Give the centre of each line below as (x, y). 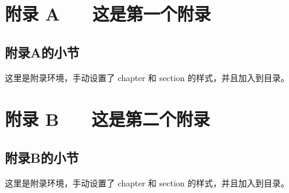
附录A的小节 (42, 52)
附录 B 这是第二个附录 (108, 119)
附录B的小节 (42, 157)
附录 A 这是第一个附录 (108, 14)
